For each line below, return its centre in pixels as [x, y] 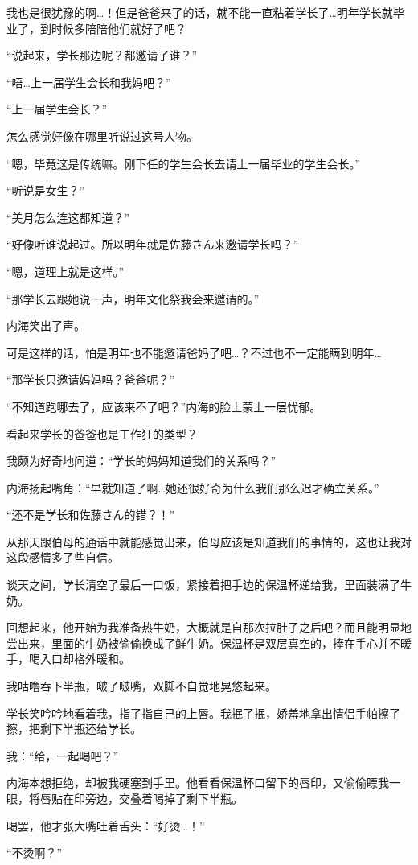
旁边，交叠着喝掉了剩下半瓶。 [164, 798]
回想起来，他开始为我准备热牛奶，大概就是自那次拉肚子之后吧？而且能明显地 [209, 627]
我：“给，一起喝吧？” [63, 755]
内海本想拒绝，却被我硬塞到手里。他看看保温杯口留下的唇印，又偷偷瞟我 [198, 783]
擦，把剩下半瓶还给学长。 [74, 729]
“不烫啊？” [35, 853]
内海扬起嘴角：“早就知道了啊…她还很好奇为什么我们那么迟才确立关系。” [193, 487]
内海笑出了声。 [46, 325]
